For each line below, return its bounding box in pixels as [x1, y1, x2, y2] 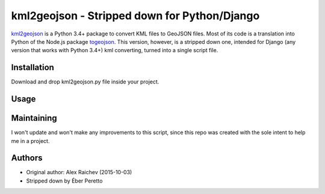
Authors [11, 153, 43, 163]
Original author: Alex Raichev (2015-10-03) [26, 169, 132, 176]
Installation [11, 62, 54, 73]
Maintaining [11, 113, 57, 123]
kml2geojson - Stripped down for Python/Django [11, 9, 260, 22]
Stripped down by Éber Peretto [26, 177, 103, 184]
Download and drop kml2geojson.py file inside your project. [11, 78, 159, 85]
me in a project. [11, 137, 50, 144]
